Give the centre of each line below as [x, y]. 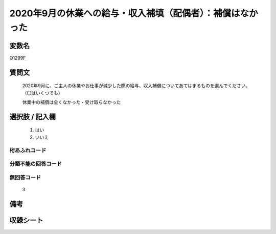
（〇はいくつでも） [42, 93]
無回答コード [25, 177]
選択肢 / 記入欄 [33, 116]
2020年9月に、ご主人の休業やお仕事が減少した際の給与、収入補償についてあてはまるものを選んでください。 [136, 86]
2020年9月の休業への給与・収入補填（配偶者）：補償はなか [134, 13]
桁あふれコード [28, 150]
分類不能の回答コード [36, 164]
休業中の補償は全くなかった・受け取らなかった [72, 102]
